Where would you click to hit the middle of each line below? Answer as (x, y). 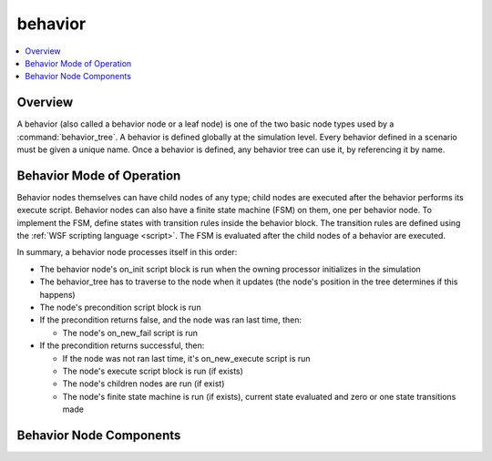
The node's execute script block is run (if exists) (153, 371)
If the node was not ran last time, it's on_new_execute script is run (186, 358)
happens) (58, 294)
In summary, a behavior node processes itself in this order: (127, 252)
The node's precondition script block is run (120, 307)
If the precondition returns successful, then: (122, 345)
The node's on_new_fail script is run (130, 333)
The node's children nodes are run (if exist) (143, 384)
